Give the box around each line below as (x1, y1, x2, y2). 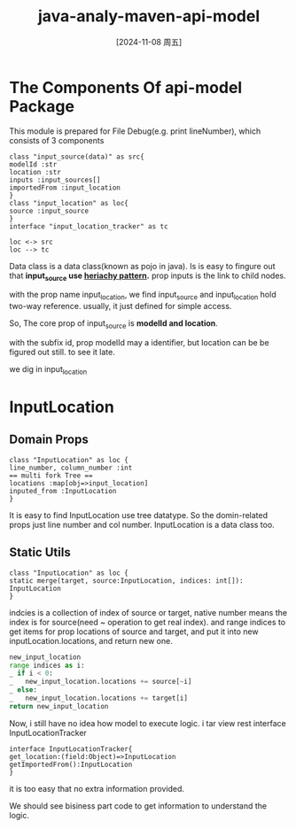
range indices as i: (9, 661, 86, 670)
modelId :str (9, 159, 58, 169)
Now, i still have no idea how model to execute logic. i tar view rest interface (9, 717, 286, 728)
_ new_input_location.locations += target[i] (9, 693, 189, 703)
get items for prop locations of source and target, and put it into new (9, 626, 259, 637)
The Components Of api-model (9, 77, 243, 97)
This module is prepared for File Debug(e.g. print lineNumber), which (9, 126, 261, 136)
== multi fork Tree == (9, 471, 93, 480)
